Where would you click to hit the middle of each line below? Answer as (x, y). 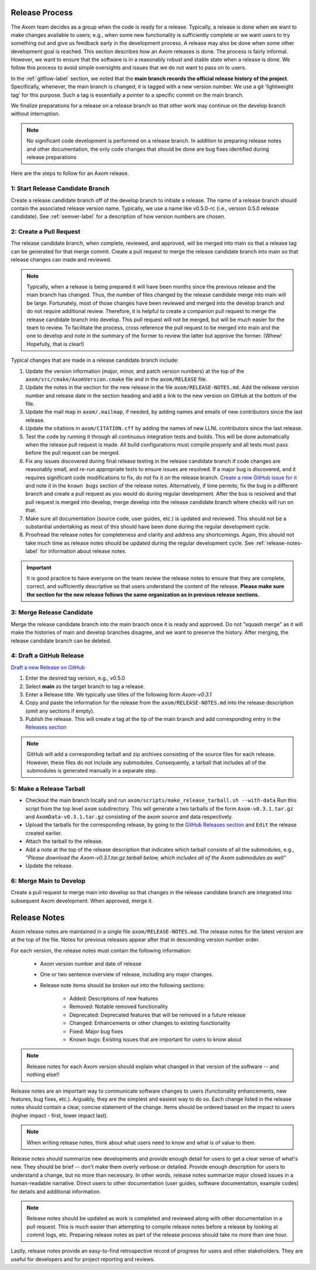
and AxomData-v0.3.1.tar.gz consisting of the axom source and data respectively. (129, 816)
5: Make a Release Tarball (48, 788)
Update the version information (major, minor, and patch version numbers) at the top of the (135, 371)
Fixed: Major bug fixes (96, 1031)
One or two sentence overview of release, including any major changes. (127, 974)
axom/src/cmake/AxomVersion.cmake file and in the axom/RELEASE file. (116, 379)
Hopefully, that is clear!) (55, 344)
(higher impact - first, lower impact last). (59, 1115)
